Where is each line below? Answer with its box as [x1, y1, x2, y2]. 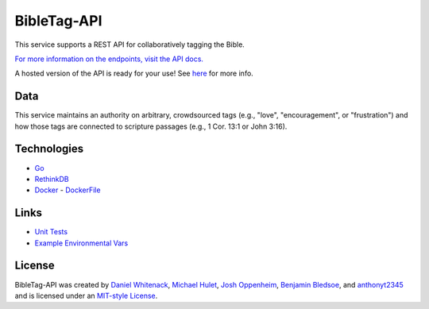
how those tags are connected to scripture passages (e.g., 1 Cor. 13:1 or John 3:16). [14, 122, 288, 131]
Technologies [14, 142, 84, 156]
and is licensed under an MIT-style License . [14, 291, 158, 300]
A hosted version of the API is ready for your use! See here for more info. [14, 68, 253, 79]
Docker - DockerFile [34, 185, 101, 195]
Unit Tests [34, 227, 68, 237]
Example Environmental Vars [34, 238, 129, 248]
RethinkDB [34, 174, 69, 183]
